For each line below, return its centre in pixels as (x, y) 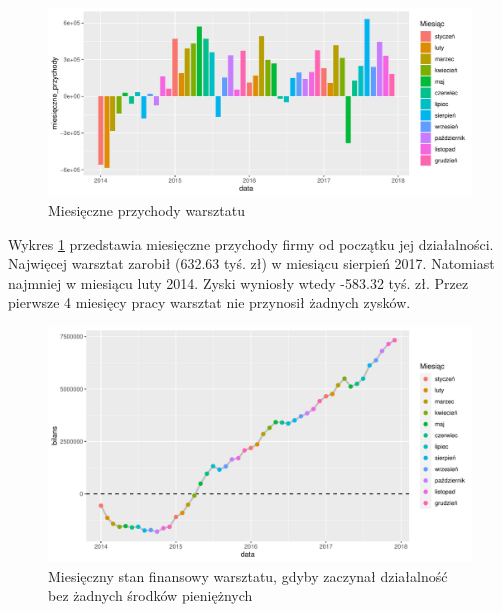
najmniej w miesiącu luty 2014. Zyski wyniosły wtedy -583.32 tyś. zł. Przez (238, 282)
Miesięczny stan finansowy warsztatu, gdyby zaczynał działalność (248, 575)
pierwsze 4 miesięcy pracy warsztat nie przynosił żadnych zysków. (209, 302)
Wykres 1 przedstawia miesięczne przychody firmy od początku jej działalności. (251, 243)
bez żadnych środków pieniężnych (150, 595)
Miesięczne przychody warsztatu (146, 209)
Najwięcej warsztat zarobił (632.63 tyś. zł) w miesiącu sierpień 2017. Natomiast (251, 263)
